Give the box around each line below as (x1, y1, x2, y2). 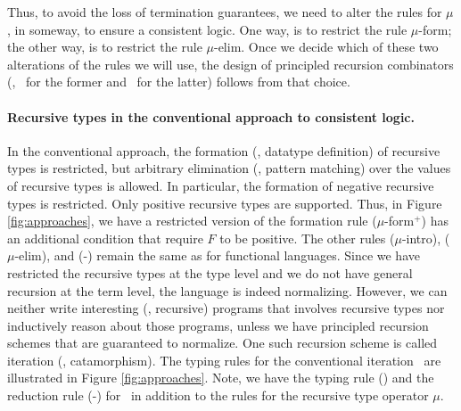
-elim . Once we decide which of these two (213, 37, 439, 56)
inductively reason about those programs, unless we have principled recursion (7, 316, 429, 334)
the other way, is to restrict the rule (7, 37, 202, 56)
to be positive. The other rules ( (219, 228, 395, 247)
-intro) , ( (401, 228, 450, 247)
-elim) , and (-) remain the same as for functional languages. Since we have (14, 246, 420, 265)
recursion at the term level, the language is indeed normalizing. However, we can (7, 281, 448, 300)
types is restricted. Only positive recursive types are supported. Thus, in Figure (7, 193, 442, 212)
